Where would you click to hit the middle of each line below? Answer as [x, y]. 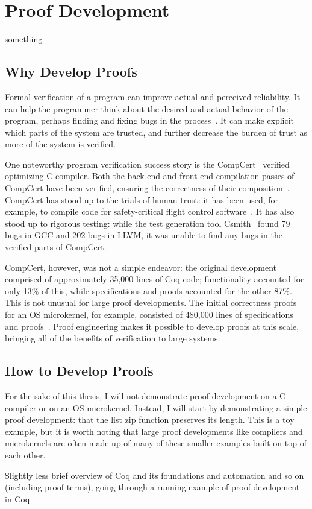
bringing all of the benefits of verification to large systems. [113, 338]
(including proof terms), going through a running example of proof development [152, 487]
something [24, 39]
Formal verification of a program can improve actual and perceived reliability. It [153, 96]
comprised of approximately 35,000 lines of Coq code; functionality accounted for [154, 279]
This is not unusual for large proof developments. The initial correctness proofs [151, 302]
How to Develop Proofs [79, 371]
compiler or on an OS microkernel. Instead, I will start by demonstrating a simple [156, 407]
